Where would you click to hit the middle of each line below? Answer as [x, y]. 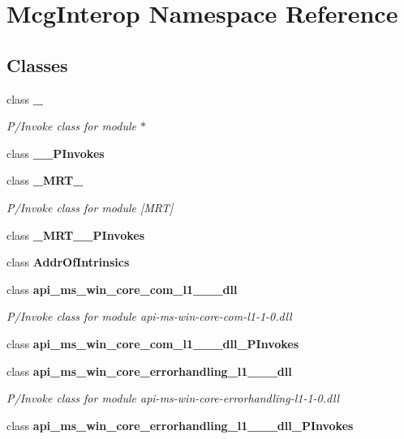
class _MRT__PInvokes [76, 234]
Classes [37, 64]
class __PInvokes [56, 153]
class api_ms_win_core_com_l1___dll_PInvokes [153, 343]
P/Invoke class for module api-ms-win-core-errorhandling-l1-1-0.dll [173, 398]
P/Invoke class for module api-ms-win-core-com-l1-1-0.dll [149, 316]
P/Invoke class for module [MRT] [90, 207]
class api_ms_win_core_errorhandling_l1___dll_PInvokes [180, 425]
